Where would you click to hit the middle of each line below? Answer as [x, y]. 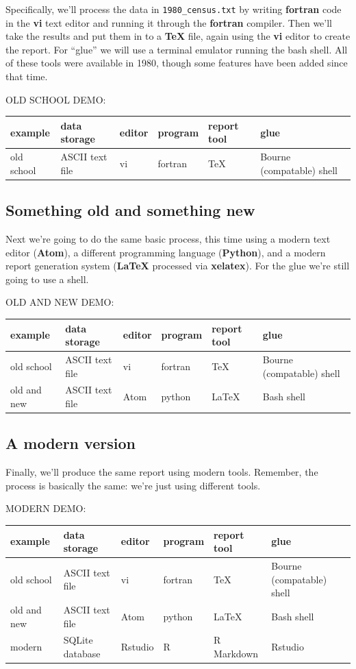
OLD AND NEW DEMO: [60, 302]
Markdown [236, 654]
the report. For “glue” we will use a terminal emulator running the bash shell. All [177, 49]
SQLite [78, 640]
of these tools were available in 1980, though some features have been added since [177, 63]
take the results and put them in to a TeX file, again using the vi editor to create [178, 36]
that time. [27, 76]
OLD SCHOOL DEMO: [56, 99]
